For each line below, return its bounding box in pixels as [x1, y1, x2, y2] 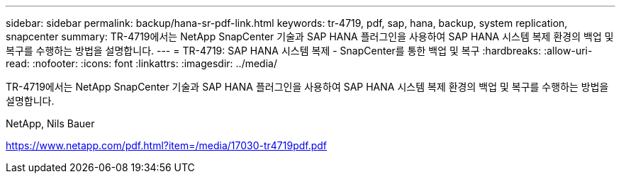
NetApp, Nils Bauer [6, 117, 95, 129]
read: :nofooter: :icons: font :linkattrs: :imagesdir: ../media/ [6, 57, 277, 69]
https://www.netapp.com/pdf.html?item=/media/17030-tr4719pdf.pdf [6, 139, 328, 151]
